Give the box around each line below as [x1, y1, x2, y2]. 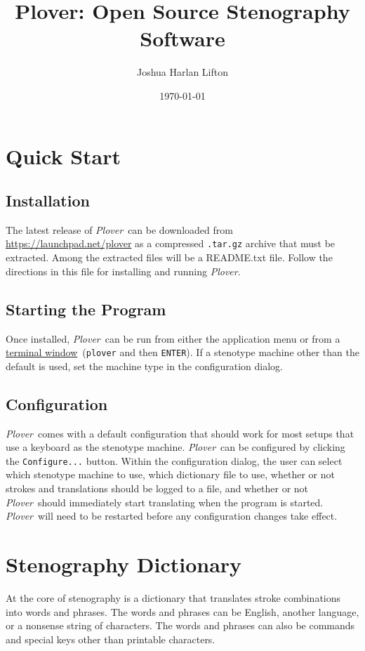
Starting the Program [6, 298, 166, 320]
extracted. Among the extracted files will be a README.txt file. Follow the [6, 250, 333, 265]
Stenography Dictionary [6, 549, 242, 578]
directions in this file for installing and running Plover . [6, 263, 241, 278]
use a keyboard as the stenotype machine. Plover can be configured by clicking [6, 440, 345, 454]
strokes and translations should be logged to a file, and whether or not [6, 481, 309, 496]
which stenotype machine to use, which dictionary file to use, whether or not [6, 467, 335, 482]
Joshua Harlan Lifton [136, 65, 229, 79]
